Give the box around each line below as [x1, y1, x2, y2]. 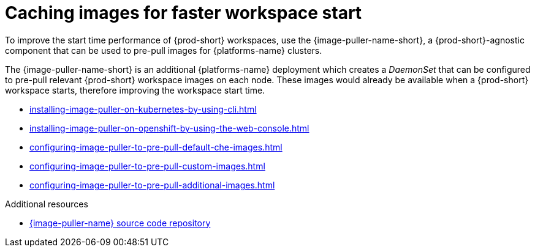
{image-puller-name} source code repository [29, 217, 211, 228]
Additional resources [5, 198, 88, 209]
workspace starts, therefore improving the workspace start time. [5, 84, 265, 95]
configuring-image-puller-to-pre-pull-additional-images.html [29, 179, 275, 190]
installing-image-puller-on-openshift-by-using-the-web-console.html [29, 122, 309, 133]
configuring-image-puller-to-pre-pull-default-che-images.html [29, 141, 283, 152]
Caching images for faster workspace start [5, 2, 362, 23]
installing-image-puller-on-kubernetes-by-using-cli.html [29, 103, 257, 114]
